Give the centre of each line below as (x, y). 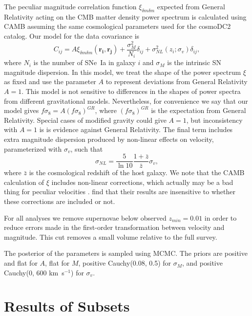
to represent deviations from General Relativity (177, 81)
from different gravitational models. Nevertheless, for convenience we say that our (126, 101)
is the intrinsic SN (194, 62)
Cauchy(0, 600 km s (34, 272)
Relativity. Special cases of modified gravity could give (85, 120)
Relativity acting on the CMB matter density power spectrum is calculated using (125, 16)
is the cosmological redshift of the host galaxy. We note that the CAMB (137, 172)
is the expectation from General (199, 110)
